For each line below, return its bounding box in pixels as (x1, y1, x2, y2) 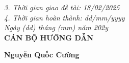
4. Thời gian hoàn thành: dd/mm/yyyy (4, 12, 125, 23)
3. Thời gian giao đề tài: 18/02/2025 (4, 2, 120, 12)
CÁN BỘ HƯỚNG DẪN (4, 32, 94, 43)
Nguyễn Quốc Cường (4, 49, 80, 60)
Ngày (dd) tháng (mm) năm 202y (4, 22, 108, 33)
